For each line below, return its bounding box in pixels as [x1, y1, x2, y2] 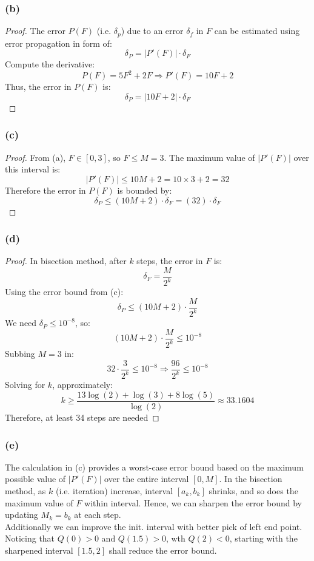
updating [5, 508, 38, 521]
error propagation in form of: [5, 36, 112, 49]
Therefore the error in [5, 183, 86, 196]
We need [5, 316, 37, 329]
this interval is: [5, 163, 61, 175]
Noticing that [5, 532, 55, 545]
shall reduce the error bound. [109, 543, 217, 556]
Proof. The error [5, 24, 66, 37]
